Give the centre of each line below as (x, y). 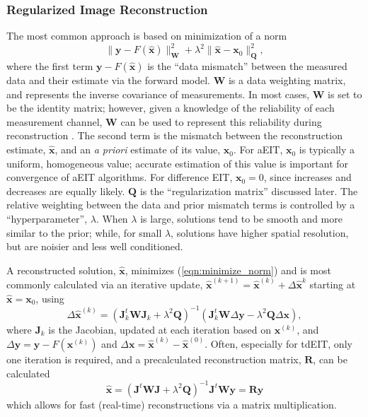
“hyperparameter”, (47, 219)
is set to (345, 94)
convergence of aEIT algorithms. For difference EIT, (120, 177)
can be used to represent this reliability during (221, 121)
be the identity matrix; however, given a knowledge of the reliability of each (171, 108)
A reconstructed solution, (61, 270)
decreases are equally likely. (66, 190)
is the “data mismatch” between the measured (247, 66)
